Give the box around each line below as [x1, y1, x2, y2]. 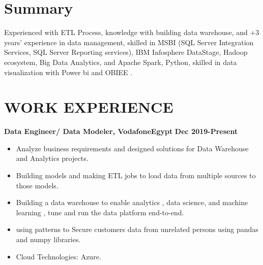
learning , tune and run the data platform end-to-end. [16, 207, 184, 217]
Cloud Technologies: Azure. [16, 251, 101, 261]
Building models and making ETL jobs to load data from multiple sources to [16, 170, 256, 180]
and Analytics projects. [16, 153, 89, 163]
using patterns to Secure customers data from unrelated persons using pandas [16, 224, 258, 235]
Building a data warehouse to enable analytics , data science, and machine [16, 197, 248, 208]
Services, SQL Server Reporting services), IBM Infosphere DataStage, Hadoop [4, 47, 248, 57]
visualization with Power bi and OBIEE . [4, 67, 133, 77]
